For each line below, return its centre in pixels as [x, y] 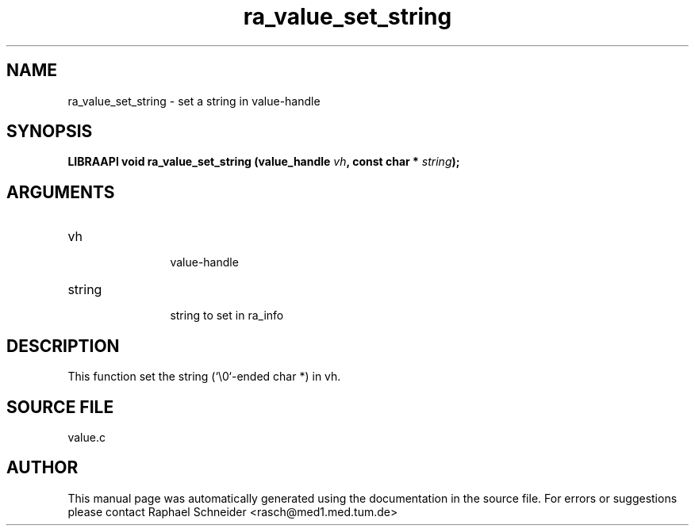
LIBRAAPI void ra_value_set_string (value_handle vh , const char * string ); [264, 162]
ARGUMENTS [61, 192]
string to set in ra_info [227, 316]
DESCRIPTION [63, 346]
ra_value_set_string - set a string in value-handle [194, 101]
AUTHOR [42, 468]
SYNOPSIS [50, 132]
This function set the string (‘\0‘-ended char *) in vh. [204, 377]
